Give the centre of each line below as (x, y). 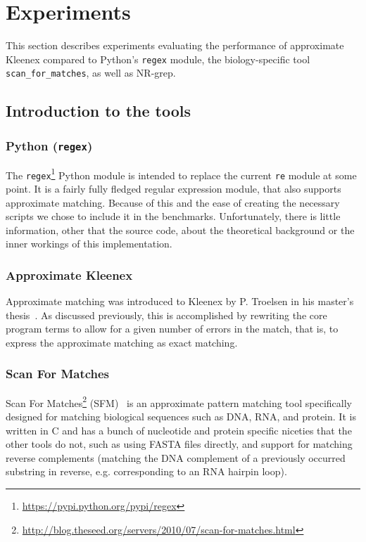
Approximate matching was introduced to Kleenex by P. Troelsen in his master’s (180, 301)
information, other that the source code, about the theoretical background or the (180, 230)
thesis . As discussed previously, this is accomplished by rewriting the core (166, 315)
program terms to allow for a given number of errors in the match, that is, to (172, 329)
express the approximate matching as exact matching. (122, 342)
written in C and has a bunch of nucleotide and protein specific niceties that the (179, 430)
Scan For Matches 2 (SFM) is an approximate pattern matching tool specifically (179, 401)
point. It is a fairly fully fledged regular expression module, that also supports (173, 188)
